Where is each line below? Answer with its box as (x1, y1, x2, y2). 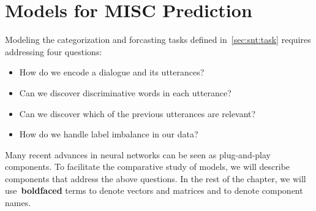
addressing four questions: (5, 45, 102, 58)
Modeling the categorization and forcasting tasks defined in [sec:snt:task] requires (5, 33, 311, 46)
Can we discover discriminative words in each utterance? (19, 86, 231, 99)
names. (5, 196, 31, 209)
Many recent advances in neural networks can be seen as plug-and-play (5, 148, 271, 161)
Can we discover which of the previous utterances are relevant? (19, 107, 256, 120)
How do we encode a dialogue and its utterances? (19, 66, 205, 79)
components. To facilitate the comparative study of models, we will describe (5, 160, 290, 173)
